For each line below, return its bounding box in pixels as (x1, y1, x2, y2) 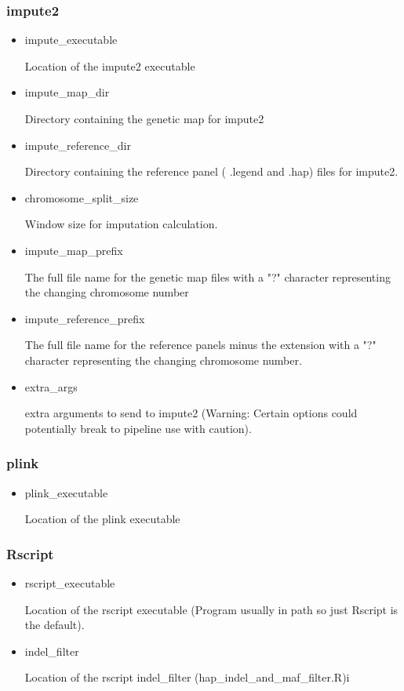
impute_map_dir (24, 84, 110, 100)
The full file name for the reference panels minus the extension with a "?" (24, 336, 377, 353)
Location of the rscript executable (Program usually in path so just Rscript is (24, 601, 399, 617)
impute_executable (24, 31, 118, 48)
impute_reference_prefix (24, 310, 145, 326)
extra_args (24, 378, 78, 395)
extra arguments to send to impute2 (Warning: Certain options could (24, 405, 358, 421)
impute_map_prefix (24, 242, 123, 258)
